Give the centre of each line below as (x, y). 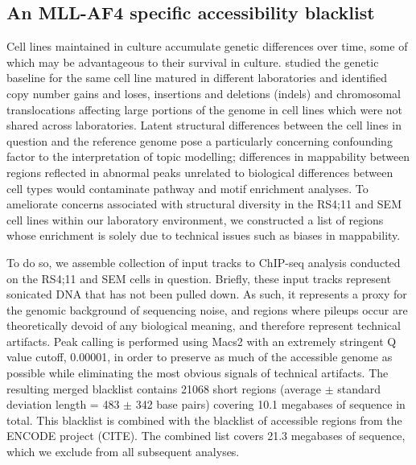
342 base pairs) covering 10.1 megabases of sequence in (270, 404)
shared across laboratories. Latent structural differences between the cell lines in (204, 125)
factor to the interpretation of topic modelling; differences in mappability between (208, 156)
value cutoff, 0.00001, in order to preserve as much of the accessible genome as (200, 357)
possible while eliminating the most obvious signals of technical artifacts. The (198, 373)
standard (359, 388)
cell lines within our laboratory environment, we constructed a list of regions (195, 219)
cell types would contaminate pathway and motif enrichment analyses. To (187, 188)
